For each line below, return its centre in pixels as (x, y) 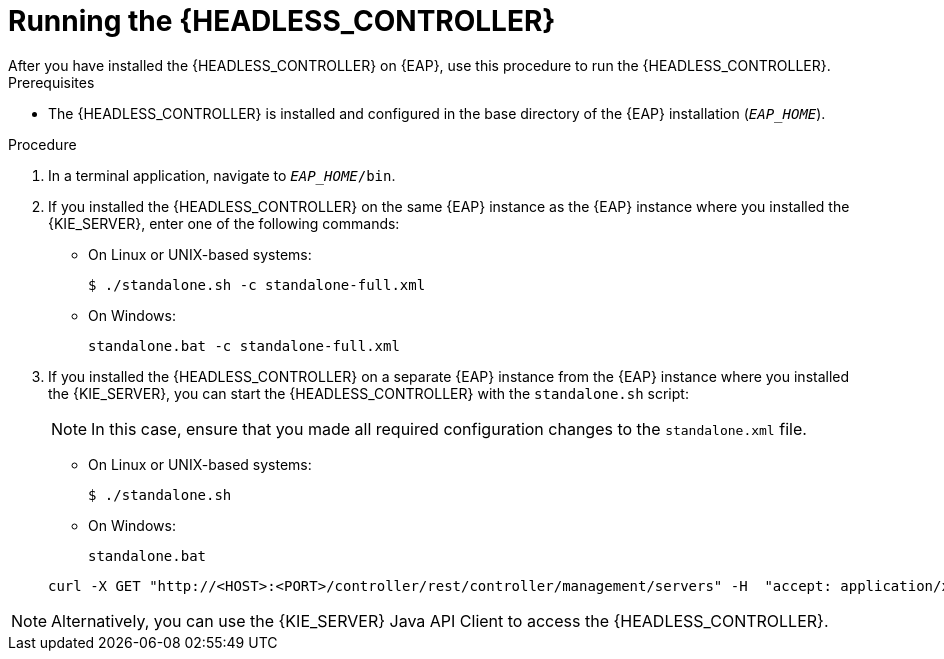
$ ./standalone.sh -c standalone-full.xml (257, 284)
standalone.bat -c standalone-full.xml (244, 345)
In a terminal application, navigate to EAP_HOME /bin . (222, 175)
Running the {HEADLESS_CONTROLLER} (282, 21)
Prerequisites (51, 82)
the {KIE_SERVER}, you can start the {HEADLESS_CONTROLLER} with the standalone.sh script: (368, 393)
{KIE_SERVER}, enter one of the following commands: (224, 223)
